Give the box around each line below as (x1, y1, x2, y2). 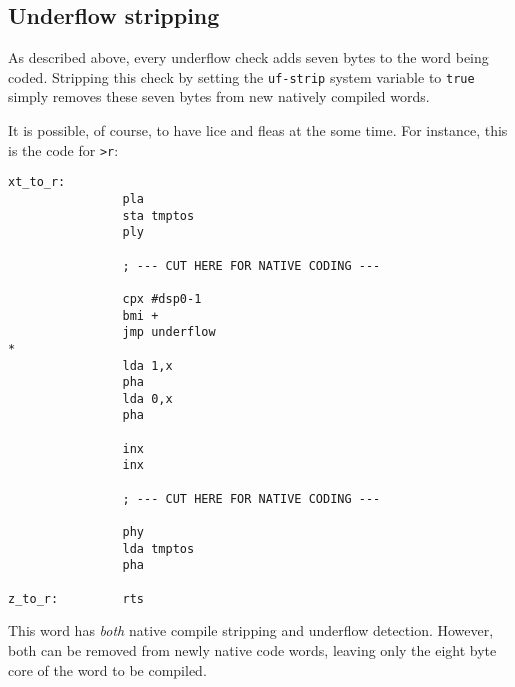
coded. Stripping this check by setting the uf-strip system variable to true (8, 66, 475, 87)
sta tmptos (122, 208, 195, 223)
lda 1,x (122, 358, 173, 373)
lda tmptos (122, 541, 195, 556)
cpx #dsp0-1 (122, 291, 202, 306)
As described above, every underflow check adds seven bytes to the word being (8, 47, 489, 68)
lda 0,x (122, 391, 173, 406)
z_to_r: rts (8, 591, 145, 606)
